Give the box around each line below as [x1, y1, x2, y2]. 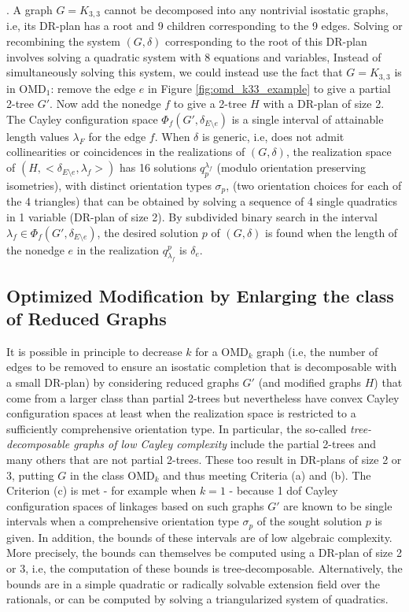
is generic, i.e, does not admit [201, 128, 345, 144]
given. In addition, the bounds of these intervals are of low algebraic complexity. [6, 529, 392, 545]
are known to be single [283, 497, 392, 514]
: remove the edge [50, 80, 136, 96]
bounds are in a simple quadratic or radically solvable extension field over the [6, 575, 380, 592]
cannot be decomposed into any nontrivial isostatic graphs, [104, 2, 389, 17]
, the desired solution [97, 224, 199, 240]
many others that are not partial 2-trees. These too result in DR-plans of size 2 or [6, 451, 402, 467]
